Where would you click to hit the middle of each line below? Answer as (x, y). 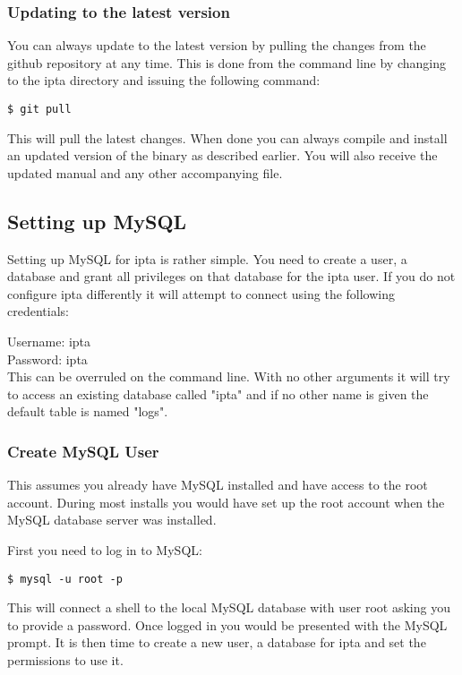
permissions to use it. (65, 660)
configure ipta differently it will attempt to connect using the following (201, 293)
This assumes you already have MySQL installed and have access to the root (218, 485)
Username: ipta (49, 342)
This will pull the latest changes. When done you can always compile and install (227, 137)
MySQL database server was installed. (112, 520)
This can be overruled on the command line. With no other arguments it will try (229, 376)
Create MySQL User (83, 451)
